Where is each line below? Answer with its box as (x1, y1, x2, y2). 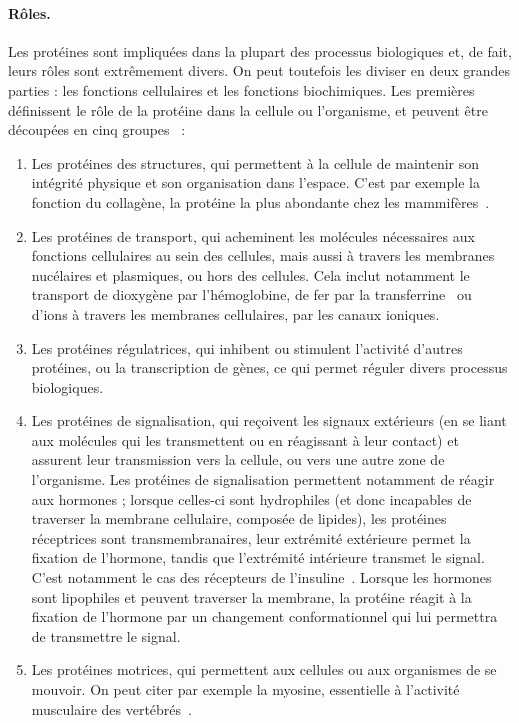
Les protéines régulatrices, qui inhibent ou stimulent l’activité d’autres (31, 337, 463, 358)
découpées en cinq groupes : (8, 119, 186, 140)
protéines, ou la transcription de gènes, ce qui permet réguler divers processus (31, 357, 508, 378)
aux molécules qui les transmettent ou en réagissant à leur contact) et (31, 429, 459, 450)
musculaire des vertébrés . (31, 698, 192, 719)
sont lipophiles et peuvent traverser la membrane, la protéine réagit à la (31, 586, 472, 607)
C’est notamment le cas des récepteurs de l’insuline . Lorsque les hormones (31, 567, 492, 588)
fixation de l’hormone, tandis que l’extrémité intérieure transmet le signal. (31, 547, 485, 568)
